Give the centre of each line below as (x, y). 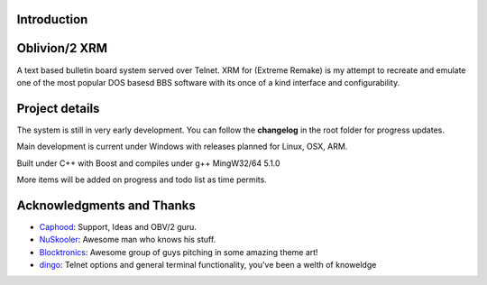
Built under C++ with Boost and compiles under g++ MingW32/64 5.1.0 (148, 163)
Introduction (52, 19)
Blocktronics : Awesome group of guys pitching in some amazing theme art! (179, 252)
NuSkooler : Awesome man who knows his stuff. (128, 240)
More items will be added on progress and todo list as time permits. (142, 179)
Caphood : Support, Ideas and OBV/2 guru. (118, 226)
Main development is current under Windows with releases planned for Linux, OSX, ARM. (182, 147)
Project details (58, 108)
